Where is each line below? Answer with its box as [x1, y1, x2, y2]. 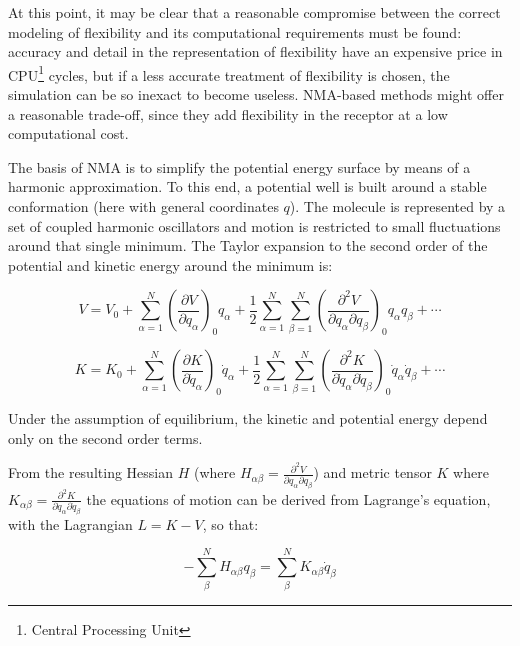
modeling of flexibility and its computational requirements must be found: [8, 21, 462, 42]
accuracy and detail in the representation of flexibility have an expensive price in [8, 41, 503, 62]
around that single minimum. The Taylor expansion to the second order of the [8, 235, 488, 256]
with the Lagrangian [8, 513, 133, 534]
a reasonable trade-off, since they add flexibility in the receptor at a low [8, 103, 448, 124]
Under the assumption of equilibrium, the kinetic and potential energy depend [8, 407, 488, 428]
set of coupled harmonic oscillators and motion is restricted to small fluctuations [8, 215, 501, 236]
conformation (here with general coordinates [8, 196, 279, 216]
